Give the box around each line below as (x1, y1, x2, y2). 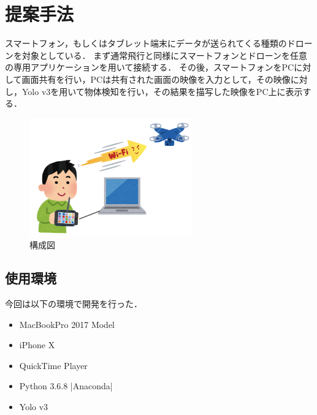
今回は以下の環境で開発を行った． (5, 297, 142, 310)
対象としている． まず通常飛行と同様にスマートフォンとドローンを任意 (21, 48, 308, 61)
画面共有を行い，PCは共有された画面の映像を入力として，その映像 (21, 72, 291, 85)
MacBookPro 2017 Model (19, 318, 115, 330)
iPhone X (19, 338, 55, 351)
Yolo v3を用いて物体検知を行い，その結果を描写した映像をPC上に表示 (21, 85, 303, 97)
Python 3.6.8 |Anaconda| (19, 379, 113, 392)
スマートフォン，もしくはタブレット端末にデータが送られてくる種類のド (5, 37, 296, 50)
